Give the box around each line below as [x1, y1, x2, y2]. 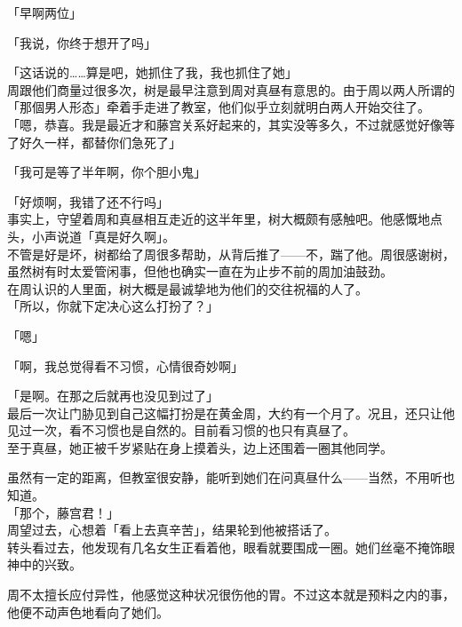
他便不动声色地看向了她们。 [7, 602, 169, 621]
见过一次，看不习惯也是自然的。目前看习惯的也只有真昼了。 [7, 421, 355, 440]
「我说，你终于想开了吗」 [7, 33, 156, 52]
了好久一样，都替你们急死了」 [7, 132, 181, 151]
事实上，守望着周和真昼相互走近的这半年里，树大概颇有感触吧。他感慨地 [7, 210, 430, 228]
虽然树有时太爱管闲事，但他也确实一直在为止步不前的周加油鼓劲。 [7, 262, 393, 281]
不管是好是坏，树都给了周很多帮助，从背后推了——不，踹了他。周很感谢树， [7, 244, 455, 263]
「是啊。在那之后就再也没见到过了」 [7, 386, 219, 405]
